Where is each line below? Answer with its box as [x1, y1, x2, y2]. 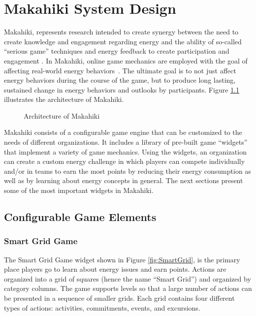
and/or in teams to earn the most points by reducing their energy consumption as [4, 165, 251, 176]
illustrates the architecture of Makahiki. [4, 94, 124, 104]
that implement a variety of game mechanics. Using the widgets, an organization [4, 146, 247, 157]
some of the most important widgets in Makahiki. [4, 185, 154, 195]
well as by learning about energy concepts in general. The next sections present [4, 175, 243, 186]
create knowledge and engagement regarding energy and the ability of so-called [4, 36, 242, 46]
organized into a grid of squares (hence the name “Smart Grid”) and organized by [4, 273, 251, 284]
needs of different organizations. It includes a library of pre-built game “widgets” [4, 137, 248, 147]
